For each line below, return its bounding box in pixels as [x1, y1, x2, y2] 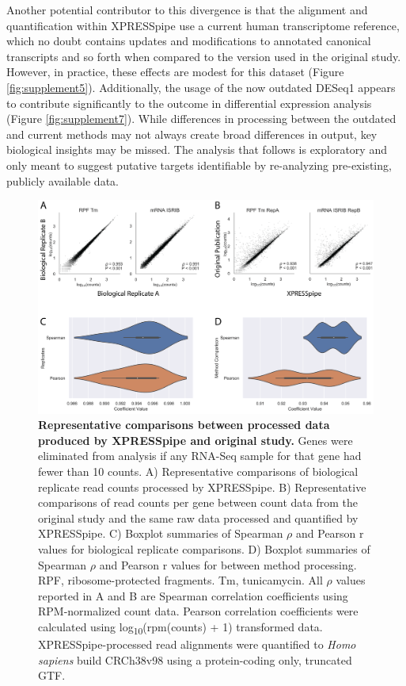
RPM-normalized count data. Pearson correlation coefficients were [38, 603, 359, 619]
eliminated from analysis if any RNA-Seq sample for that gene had [38, 447, 362, 464]
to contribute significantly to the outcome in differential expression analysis [6, 94, 372, 111]
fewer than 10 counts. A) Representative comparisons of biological [38, 463, 359, 480]
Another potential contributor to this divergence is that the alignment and [6, 2, 368, 17]
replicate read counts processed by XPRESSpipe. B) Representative [38, 478, 366, 495]
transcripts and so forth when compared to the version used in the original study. [6, 48, 401, 64]
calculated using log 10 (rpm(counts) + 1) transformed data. [38, 618, 323, 637]
